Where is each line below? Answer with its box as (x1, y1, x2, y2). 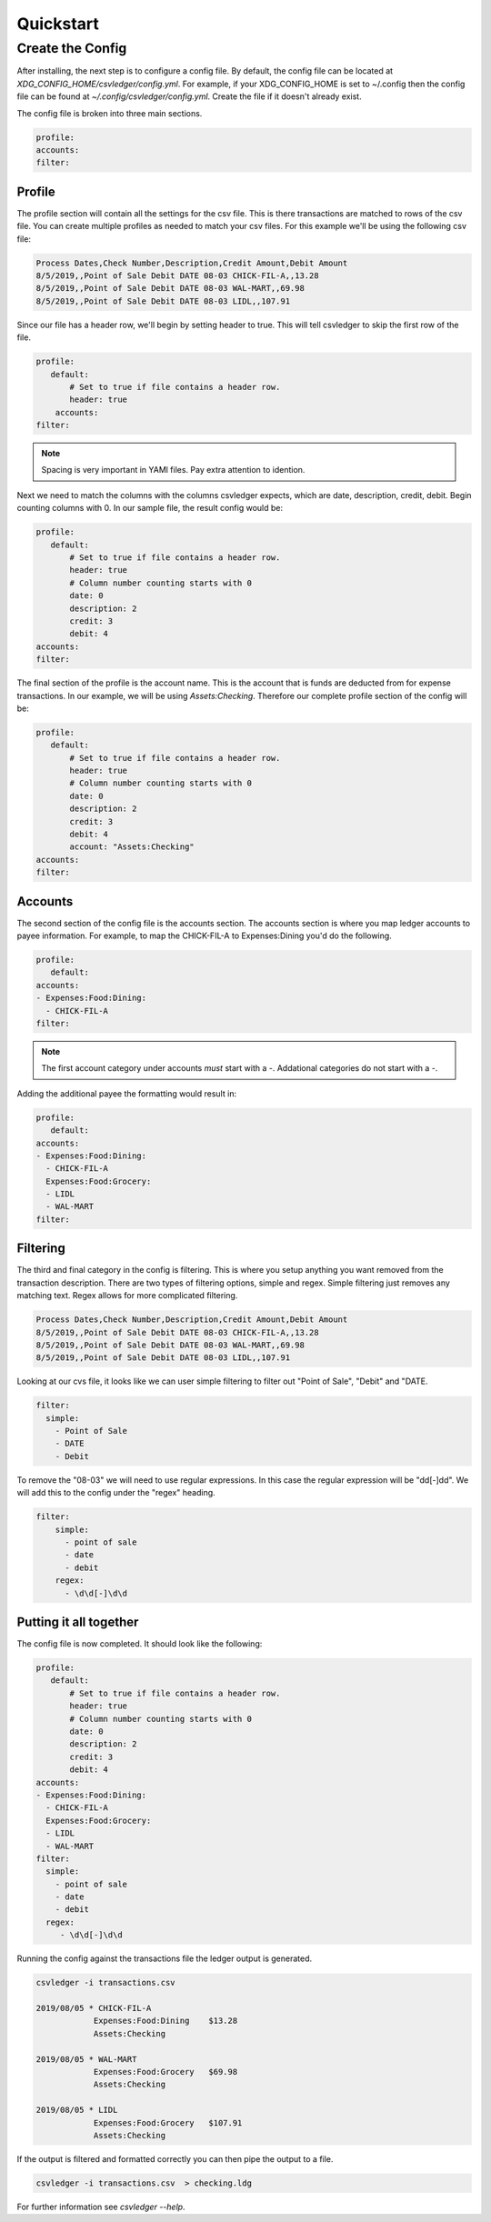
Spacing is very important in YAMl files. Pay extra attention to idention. (41, 465, 306, 475)
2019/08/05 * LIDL (35, 2105, 118, 2116)
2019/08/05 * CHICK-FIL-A (35, 2003, 152, 2013)
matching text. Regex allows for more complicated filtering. (16, 1290, 238, 1301)
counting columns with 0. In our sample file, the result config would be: (16, 503, 284, 514)
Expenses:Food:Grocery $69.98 (93, 2067, 238, 2077)
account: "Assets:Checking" (69, 842, 195, 852)
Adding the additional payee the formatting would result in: (16, 1087, 236, 1099)
